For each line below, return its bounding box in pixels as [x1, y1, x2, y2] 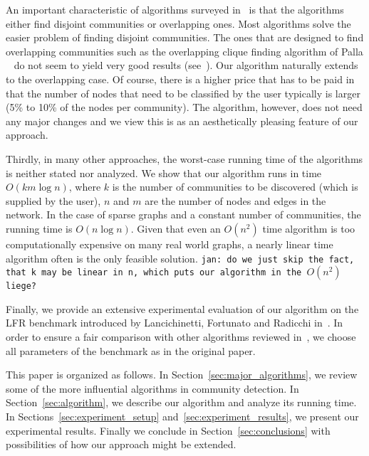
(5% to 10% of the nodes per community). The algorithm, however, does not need [6, 100, 363, 115]
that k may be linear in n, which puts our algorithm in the [6, 267, 302, 278]
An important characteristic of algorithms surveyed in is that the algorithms [6, 2, 344, 16]
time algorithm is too [262, 221, 355, 235]
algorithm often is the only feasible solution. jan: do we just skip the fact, [6, 250, 355, 265]
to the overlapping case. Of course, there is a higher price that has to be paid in [6, 71, 355, 86]
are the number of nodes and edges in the [145, 193, 326, 208]
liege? [6, 281, 36, 292]
